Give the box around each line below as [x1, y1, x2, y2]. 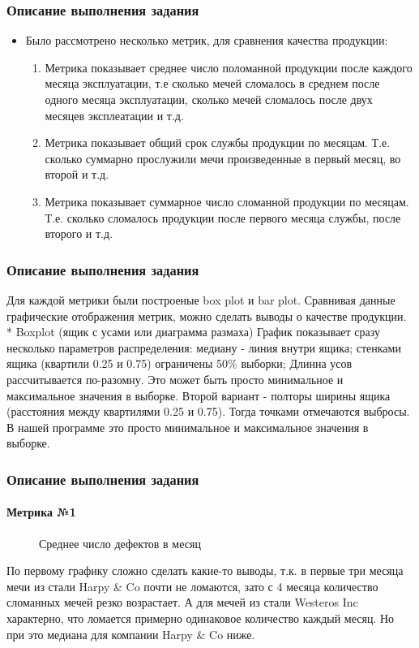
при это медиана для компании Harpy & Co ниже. [6, 625, 255, 642]
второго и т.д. [45, 225, 113, 242]
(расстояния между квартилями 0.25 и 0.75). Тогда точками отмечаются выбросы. [6, 403, 410, 420]
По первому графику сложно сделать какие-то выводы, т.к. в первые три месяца [6, 562, 404, 579]
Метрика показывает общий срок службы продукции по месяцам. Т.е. [45, 134, 391, 151]
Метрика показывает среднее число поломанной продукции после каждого [45, 58, 413, 76]
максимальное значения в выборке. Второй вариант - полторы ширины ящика [6, 387, 391, 404]
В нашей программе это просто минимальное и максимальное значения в [6, 418, 369, 435]
